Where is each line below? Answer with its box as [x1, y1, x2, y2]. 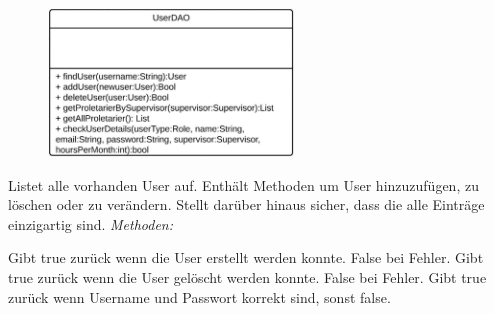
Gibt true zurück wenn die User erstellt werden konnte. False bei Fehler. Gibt [8, 247, 484, 268]
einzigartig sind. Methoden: [8, 213, 174, 234]
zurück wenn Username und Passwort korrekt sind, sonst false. [8, 286, 391, 307]
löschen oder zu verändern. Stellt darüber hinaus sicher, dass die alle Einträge [8, 194, 485, 215]
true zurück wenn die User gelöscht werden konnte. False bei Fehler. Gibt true [8, 266, 487, 287]
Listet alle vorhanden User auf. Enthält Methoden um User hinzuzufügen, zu [8, 174, 479, 195]
